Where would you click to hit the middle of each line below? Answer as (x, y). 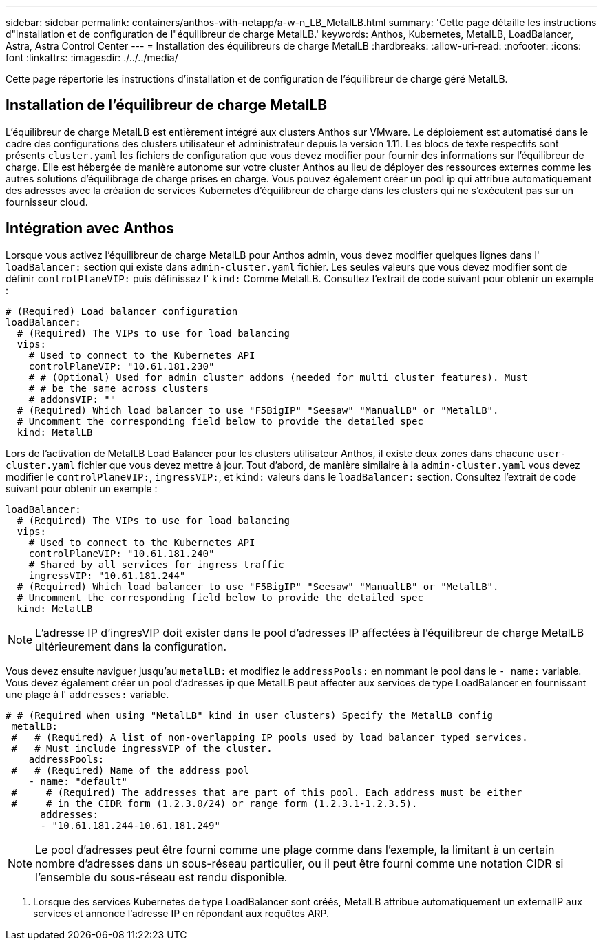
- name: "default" (78, 781)
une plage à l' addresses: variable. (87, 694)
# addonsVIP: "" (72, 399)
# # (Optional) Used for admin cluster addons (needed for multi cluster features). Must (278, 377)
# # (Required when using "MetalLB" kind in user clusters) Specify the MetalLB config (250, 715)
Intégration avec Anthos (90, 229)
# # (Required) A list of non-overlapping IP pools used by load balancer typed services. (269, 737)
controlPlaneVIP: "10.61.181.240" (121, 553)
